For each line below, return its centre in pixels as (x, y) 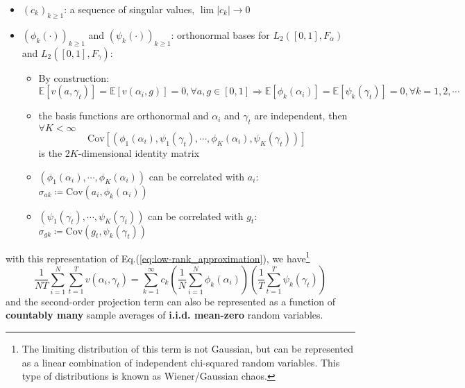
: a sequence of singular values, (129, 9)
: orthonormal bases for (220, 34)
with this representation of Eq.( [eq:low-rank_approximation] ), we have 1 (158, 257)
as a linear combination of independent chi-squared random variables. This (181, 362)
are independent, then (301, 116)
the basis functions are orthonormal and (124, 116)
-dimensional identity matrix (139, 152)
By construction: (74, 77)
